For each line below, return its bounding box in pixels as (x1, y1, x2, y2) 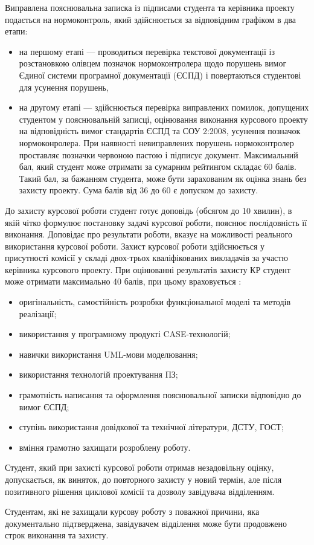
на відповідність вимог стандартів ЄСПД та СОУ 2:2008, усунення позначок (19, 124, 301, 137)
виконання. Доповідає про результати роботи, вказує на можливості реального (5, 228, 293, 240)
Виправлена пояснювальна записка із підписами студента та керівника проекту (5, 1, 295, 13)
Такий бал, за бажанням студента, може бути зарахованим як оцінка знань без (19, 172, 307, 184)
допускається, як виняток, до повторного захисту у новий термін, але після (5, 473, 282, 485)
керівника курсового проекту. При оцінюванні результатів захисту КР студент (5, 263, 291, 276)
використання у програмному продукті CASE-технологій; (19, 327, 231, 340)
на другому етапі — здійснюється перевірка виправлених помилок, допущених (19, 101, 309, 114)
